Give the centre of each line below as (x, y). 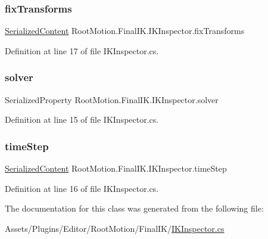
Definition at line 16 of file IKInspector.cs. (82, 188)
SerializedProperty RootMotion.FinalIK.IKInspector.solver (112, 99)
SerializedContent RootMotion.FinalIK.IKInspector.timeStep (116, 168)
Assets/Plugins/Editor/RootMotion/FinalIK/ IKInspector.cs (115, 228)
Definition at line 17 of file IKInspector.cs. (82, 50)
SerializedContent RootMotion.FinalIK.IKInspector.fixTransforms (125, 31)
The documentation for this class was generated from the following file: (134, 208)
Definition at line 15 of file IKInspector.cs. (82, 119)
